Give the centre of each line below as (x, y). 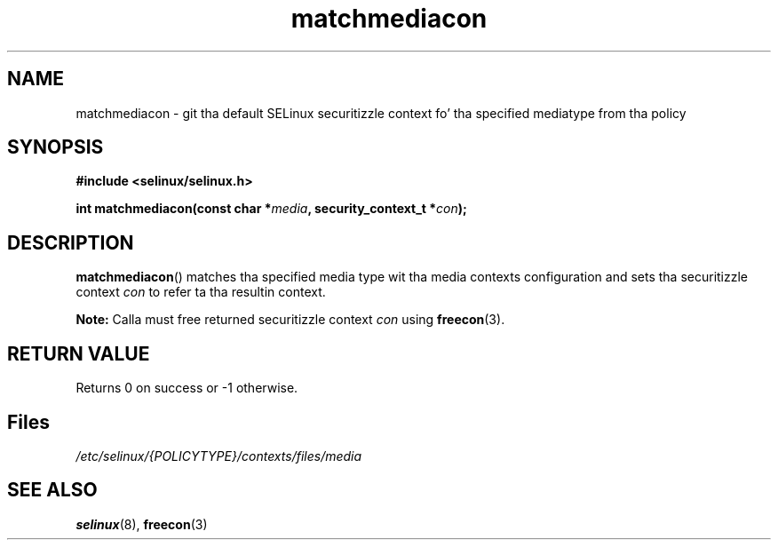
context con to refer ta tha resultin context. (201, 292)
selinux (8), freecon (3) (142, 524)
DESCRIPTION (71, 242)
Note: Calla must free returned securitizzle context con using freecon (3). (290, 320)
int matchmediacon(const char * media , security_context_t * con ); (271, 209)
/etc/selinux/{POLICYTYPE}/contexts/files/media (219, 456)
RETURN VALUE (79, 353)
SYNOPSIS (56, 147)
